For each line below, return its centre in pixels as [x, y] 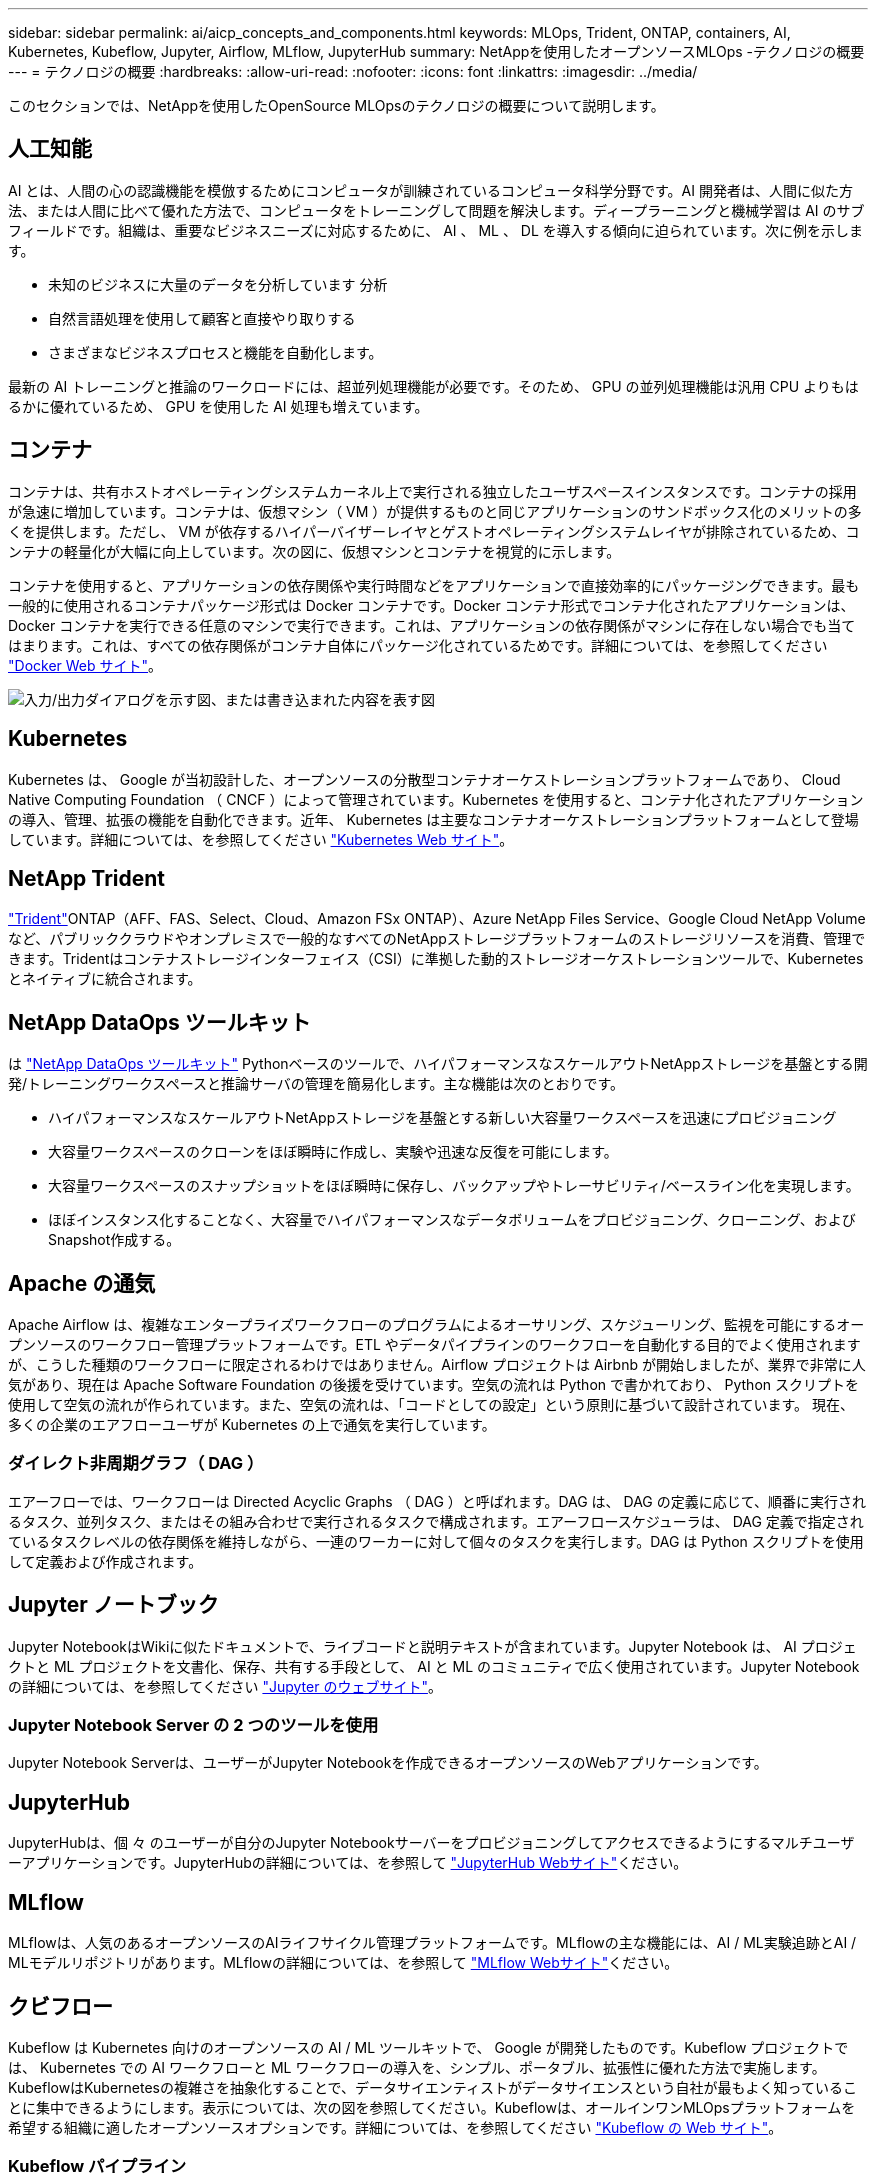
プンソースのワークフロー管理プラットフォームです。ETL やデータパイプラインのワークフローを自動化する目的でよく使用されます [434, 1345]
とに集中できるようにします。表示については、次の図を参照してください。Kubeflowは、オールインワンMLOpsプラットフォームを [432, 2107]
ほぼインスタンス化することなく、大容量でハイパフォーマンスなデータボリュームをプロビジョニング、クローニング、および [452, 1220]
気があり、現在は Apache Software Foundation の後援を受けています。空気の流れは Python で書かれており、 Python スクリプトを [433, 1385]
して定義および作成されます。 [105, 1561]
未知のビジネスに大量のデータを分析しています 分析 [218, 284]
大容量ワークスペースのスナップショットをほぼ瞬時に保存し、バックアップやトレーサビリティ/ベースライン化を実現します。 [454, 1186]
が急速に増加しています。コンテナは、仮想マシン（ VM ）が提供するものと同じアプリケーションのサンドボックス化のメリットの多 [435, 511]
